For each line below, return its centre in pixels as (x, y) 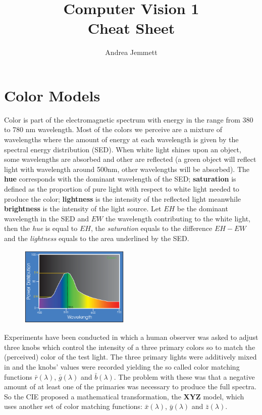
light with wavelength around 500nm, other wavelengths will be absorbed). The (127, 169)
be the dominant (202, 209)
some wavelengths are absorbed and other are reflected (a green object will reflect (130, 159)
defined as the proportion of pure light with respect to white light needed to (122, 189)
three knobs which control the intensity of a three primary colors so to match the (130, 347)
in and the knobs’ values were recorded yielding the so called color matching (122, 366)
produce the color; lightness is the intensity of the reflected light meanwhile (122, 198)
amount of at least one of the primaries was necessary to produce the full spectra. (130, 387)
